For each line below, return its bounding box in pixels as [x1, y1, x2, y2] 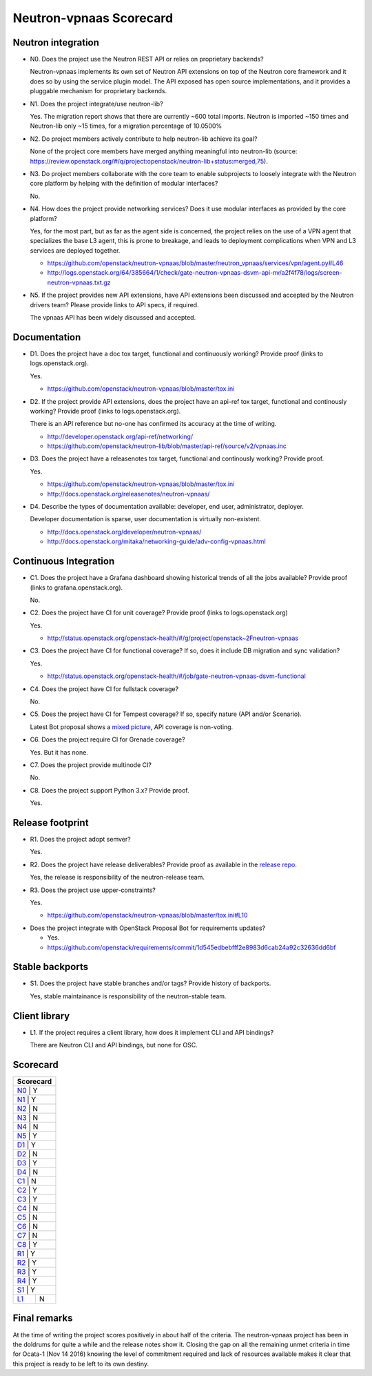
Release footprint [12, 817, 89, 828]
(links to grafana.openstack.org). [30, 583, 123, 592]
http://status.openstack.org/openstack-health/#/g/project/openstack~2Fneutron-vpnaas [47, 634, 299, 642]
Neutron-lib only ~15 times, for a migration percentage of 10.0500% [30, 122, 223, 130]
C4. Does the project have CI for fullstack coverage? [30, 684, 179, 693]
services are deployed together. [30, 246, 121, 255]
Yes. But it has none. [30, 748, 89, 756]
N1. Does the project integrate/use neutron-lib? [30, 99, 163, 108]
